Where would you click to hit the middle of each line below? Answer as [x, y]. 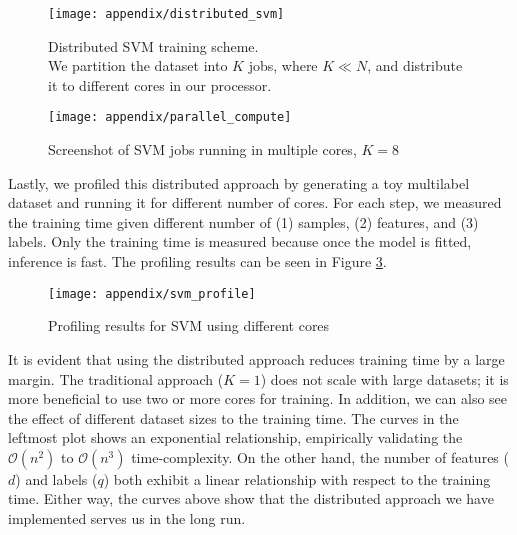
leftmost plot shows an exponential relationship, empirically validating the [235, 437]
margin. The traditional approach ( [116, 378]
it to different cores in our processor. [160, 84]
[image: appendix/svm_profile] [152, 293]
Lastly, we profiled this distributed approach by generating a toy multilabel [239, 182]
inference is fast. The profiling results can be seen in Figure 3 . [197, 261]
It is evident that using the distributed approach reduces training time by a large [256, 358]
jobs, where [283, 65]
